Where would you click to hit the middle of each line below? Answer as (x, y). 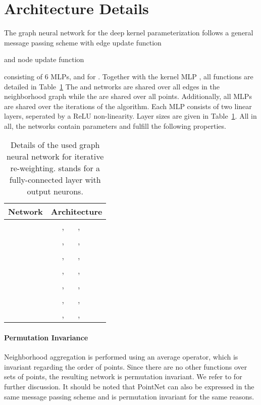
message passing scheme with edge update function (83, 42)
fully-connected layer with (55, 180)
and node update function (44, 59)
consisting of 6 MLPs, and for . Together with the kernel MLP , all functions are (129, 76)
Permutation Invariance (46, 338)
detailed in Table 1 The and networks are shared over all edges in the (112, 86)
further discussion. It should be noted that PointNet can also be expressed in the (129, 387)
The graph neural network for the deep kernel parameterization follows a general (129, 33)
